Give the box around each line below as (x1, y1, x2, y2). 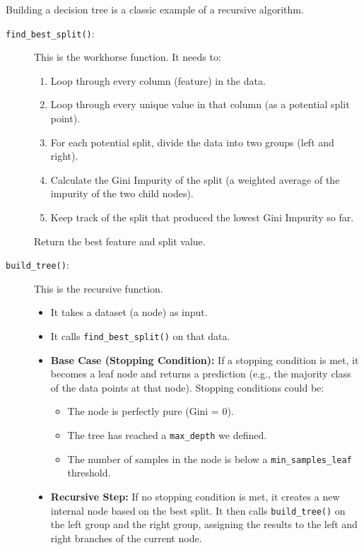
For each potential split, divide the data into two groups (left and (50, 134, 334, 149)
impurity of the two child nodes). (50, 186, 194, 201)
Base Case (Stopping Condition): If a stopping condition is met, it (50, 352, 359, 367)
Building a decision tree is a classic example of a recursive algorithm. (6, 2, 304, 16)
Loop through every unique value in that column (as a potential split (50, 97, 350, 112)
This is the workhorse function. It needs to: (34, 49, 221, 64)
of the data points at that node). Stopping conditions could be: (50, 380, 324, 394)
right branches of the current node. (50, 530, 202, 545)
